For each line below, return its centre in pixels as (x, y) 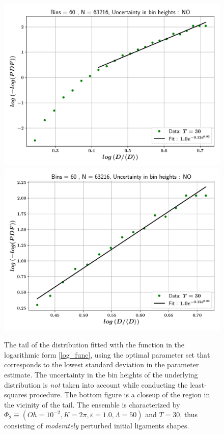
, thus (189, 414)
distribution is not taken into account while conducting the (96, 384)
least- (198, 384)
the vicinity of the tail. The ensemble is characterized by (92, 404)
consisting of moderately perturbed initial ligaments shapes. (97, 426)
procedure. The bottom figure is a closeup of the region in (120, 395)
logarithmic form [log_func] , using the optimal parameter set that (107, 354)
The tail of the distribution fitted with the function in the (94, 345)
